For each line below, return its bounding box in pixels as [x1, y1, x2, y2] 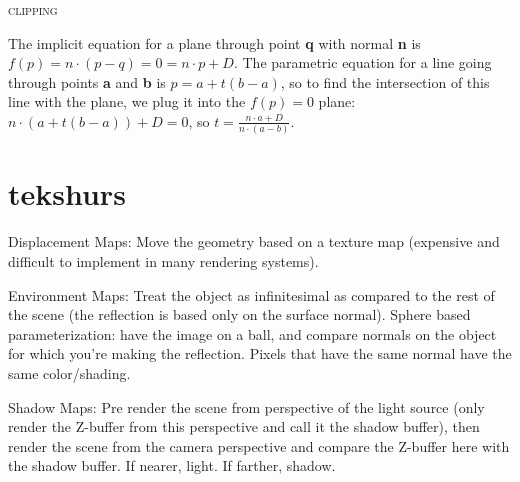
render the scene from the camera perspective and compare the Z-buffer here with [8, 435, 510, 456]
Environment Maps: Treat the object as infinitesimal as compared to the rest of [8, 284, 495, 305]
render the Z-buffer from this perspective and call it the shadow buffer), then [8, 416, 480, 437]
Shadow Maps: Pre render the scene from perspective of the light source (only [8, 396, 485, 417]
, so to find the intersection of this [280, 71, 490, 92]
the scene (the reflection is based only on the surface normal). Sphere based [8, 304, 471, 325]
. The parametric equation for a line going [233, 52, 492, 73]
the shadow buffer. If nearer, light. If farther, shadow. [8, 455, 336, 476]
